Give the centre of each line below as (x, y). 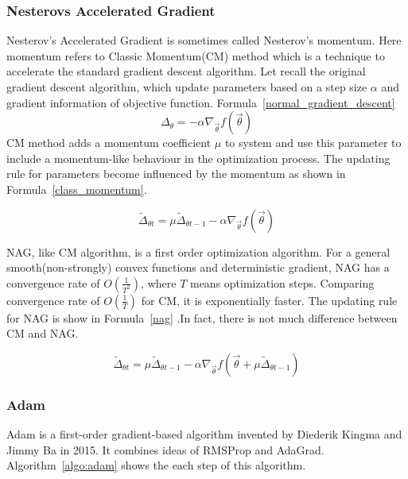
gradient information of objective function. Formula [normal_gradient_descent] (201, 102)
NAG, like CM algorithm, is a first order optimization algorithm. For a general (198, 251)
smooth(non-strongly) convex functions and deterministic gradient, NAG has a (198, 267)
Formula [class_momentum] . (77, 189)
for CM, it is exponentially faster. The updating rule (269, 300)
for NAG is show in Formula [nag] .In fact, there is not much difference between (202, 317)
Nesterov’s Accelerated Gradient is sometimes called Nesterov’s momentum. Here (204, 40)
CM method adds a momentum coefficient (109, 143)
